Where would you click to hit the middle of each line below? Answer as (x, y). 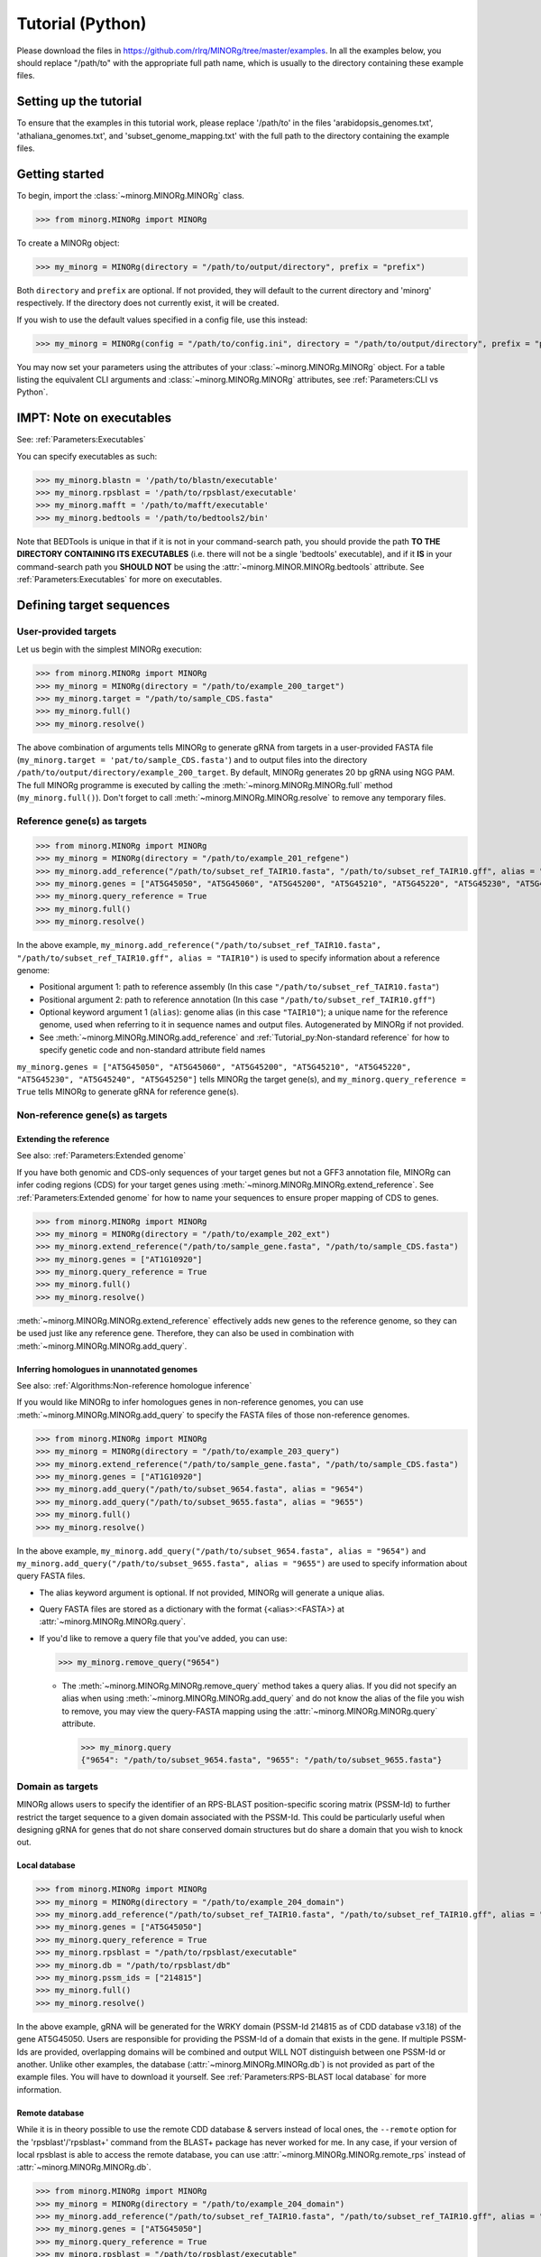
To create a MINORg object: (68, 243)
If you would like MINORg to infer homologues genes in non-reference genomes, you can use (190, 1402)
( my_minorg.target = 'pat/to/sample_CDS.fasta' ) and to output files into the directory (192, 760)
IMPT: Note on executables (94, 418)
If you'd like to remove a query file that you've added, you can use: (163, 1638)
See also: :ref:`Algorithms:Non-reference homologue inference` (134, 1386)
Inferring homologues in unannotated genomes (107, 1369)
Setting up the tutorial (79, 102)
